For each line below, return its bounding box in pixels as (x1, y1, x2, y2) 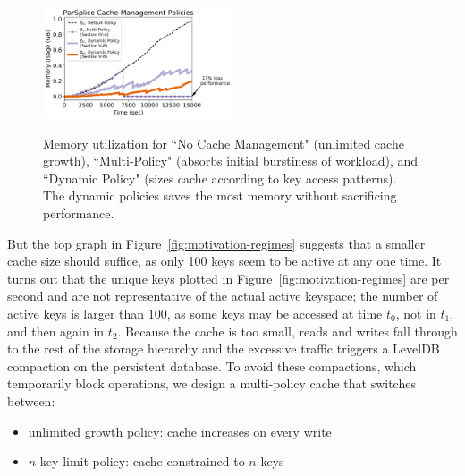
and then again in (7, 321, 105, 340)
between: (7, 391, 55, 410)
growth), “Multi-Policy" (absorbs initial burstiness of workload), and (43, 151, 418, 170)
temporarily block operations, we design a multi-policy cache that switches (7, 374, 416, 393)
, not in (395, 303, 436, 322)
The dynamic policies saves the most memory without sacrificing (43, 186, 397, 205)
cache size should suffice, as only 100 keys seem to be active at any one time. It (7, 251, 442, 270)
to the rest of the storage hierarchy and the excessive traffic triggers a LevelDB (7, 339, 440, 358)
